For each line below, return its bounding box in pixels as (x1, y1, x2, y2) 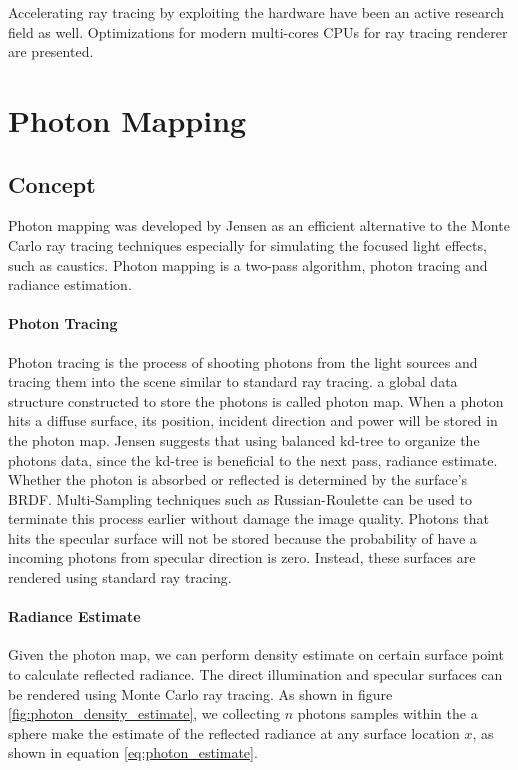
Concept (8, 168, 96, 199)
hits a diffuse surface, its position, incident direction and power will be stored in (8, 410, 498, 431)
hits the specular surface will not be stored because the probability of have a (8, 527, 477, 548)
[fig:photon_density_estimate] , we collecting (8, 703, 280, 724)
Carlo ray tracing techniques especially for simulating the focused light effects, (8, 234, 487, 255)
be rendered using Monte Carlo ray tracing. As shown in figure (8, 683, 393, 704)
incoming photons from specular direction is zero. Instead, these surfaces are (8, 547, 476, 568)
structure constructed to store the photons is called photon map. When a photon (8, 390, 504, 411)
